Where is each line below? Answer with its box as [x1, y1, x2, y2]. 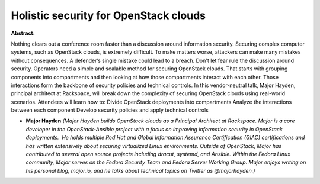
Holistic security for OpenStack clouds [11, 9, 206, 22]
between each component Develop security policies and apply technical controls [11, 106, 209, 114]
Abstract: [11, 30, 35, 37]
